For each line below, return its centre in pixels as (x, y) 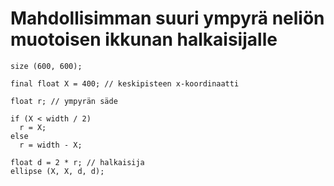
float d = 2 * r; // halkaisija (77, 162)
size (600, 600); (46, 66)
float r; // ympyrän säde (64, 101)
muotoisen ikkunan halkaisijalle (144, 39)
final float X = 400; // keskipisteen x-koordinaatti (125, 83)
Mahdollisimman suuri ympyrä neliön (167, 18)
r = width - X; (51, 145)
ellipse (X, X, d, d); (57, 171)
